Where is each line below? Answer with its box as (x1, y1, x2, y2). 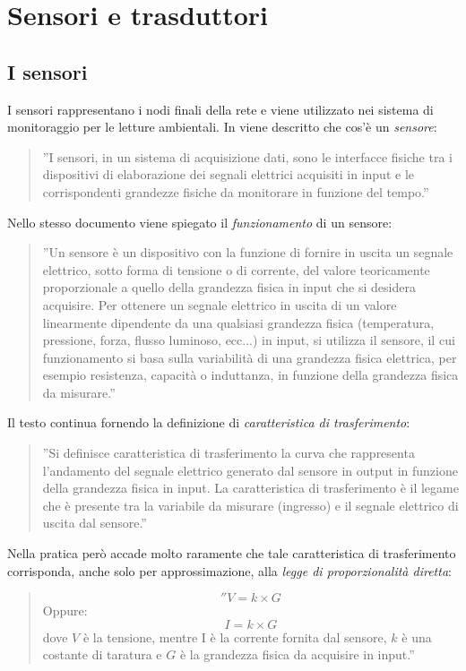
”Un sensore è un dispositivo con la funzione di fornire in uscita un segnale (42, 243, 453, 262)
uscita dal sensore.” (42, 513, 147, 532)
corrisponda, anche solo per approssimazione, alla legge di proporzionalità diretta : (7, 561, 452, 580)
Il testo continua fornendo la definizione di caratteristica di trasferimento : (7, 413, 410, 432)
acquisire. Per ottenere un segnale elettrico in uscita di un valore (42, 295, 397, 314)
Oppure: (42, 601, 88, 620)
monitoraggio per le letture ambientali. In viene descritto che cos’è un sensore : (7, 117, 437, 136)
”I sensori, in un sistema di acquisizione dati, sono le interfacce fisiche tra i (42, 147, 453, 166)
